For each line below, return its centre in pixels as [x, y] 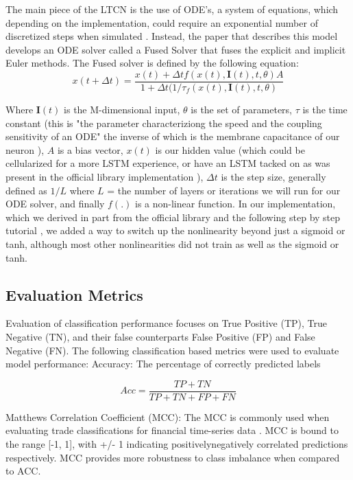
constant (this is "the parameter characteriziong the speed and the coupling [164, 123]
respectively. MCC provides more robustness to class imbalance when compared [173, 457]
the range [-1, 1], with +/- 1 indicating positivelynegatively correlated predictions [177, 443]
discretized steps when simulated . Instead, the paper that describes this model [172, 36]
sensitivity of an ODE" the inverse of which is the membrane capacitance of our [173, 136]
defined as [26, 190]
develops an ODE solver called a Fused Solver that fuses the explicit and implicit [176, 49]
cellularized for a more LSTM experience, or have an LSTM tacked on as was [168, 163]
